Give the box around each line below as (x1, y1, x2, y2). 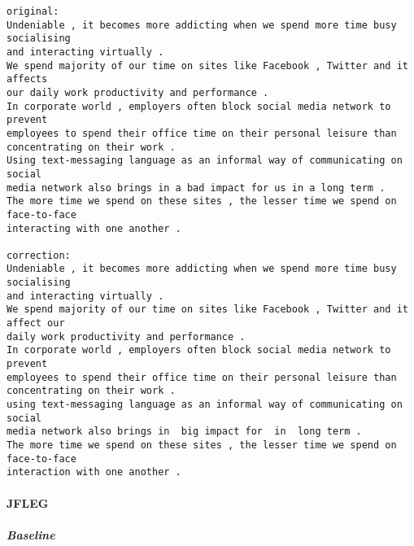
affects (7, 73, 48, 85)
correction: (7, 249, 71, 261)
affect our (7, 317, 65, 330)
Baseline (7, 526, 55, 543)
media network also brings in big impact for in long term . (7, 426, 362, 438)
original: (7, 6, 59, 17)
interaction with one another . (7, 466, 181, 478)
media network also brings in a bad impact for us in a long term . (7, 181, 386, 194)
